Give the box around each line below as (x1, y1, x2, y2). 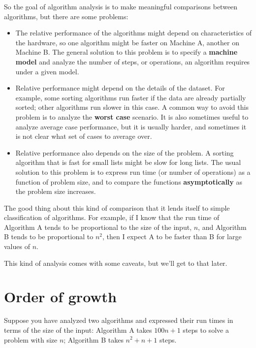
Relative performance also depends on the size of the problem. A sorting (15, 147, 234, 158)
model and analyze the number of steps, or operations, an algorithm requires (15, 56, 250, 66)
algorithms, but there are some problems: (4, 11, 128, 21)
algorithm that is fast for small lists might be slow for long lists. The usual (15, 157, 241, 167)
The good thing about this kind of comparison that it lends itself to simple (4, 202, 230, 213)
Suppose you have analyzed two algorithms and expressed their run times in (4, 315, 233, 325)
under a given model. (15, 66, 79, 76)
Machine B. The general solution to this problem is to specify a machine (15, 47, 238, 57)
